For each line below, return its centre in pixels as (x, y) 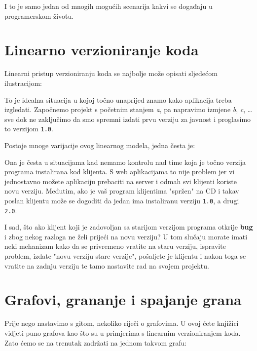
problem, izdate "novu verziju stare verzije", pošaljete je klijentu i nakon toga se (125, 256)
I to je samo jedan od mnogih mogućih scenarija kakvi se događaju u (109, 6)
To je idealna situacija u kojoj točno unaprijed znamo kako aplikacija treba (118, 99)
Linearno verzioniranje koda (102, 50)
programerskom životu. (39, 16)
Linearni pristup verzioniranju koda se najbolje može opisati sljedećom (111, 73)
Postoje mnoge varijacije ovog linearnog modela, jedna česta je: (100, 145)
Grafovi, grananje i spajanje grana (123, 299)
